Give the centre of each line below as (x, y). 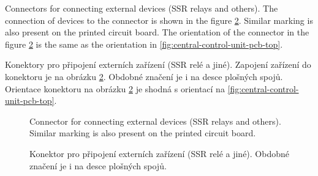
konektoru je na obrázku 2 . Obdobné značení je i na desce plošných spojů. (144, 76)
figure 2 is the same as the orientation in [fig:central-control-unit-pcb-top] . (144, 44)
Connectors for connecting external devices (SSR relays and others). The (142, 8)
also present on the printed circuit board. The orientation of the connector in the (157, 32)
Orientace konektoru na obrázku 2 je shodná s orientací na (115, 88)
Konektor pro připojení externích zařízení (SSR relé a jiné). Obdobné (159, 153)
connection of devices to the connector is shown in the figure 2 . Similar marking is (159, 20)
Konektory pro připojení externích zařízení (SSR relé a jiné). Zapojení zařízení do (158, 64)
